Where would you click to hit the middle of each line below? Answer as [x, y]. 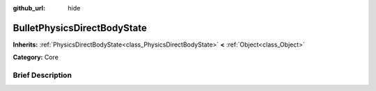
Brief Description [42, 75]
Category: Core [36, 57]
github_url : [29, 8]
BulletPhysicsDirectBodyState [80, 28]
